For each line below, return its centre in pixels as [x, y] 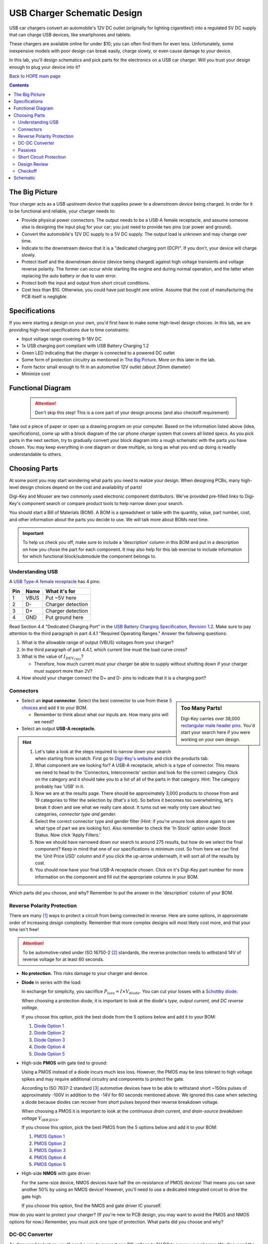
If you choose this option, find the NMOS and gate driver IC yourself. [92, 1205]
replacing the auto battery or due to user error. [69, 276]
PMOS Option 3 [50, 1150]
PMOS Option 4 [50, 1157]
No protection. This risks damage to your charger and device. [85, 973]
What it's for [61, 591]
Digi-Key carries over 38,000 [210, 719]
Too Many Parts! [201, 708]
